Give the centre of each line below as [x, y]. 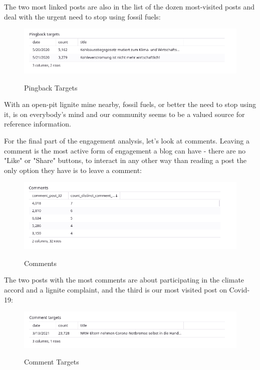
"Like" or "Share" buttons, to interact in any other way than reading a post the [125, 160]
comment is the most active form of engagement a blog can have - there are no [125, 150]
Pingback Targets [51, 87]
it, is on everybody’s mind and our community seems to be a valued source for [124, 114]
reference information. [38, 124]
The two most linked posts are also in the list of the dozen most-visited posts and [129, 6]
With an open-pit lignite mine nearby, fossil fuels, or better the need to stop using [130, 104]
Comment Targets [52, 362]
